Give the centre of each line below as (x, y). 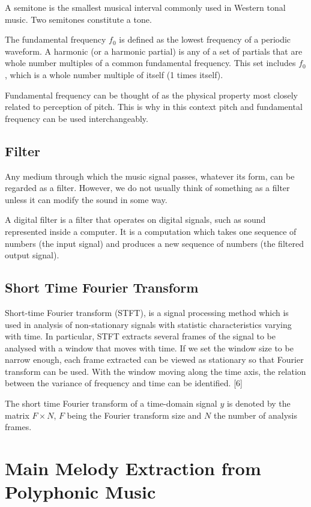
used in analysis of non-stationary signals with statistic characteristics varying (148, 324)
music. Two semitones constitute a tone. (78, 19)
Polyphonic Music (80, 492)
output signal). (32, 255)
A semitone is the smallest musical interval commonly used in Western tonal (145, 7)
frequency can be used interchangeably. (77, 118)
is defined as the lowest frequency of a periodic (205, 39)
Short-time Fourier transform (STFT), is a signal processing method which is (147, 312)
